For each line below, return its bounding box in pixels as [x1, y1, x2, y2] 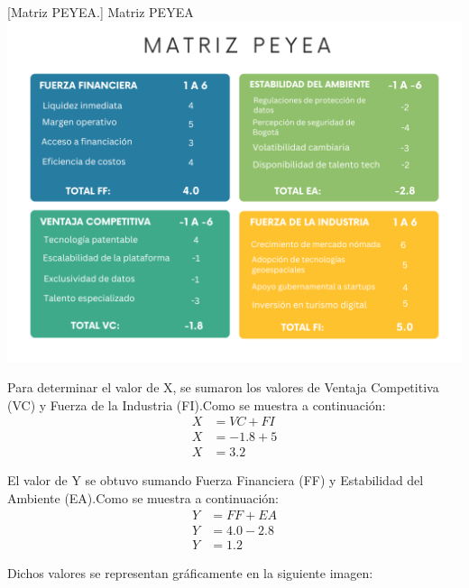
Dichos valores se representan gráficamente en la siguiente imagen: [7, 563, 373, 582]
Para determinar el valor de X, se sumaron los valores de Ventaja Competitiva [7, 378, 439, 397]
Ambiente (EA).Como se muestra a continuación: [7, 489, 279, 508]
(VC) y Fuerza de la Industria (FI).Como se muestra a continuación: [7, 395, 386, 414]
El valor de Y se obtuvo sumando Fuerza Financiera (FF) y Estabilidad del [7, 471, 424, 490]
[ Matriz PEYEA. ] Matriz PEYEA [7, 3, 194, 21]
